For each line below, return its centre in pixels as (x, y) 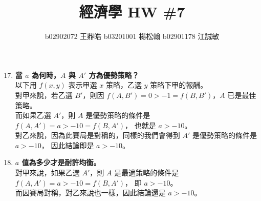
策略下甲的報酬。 (179, 85)
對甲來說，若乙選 (44, 95)
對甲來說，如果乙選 (47, 173)
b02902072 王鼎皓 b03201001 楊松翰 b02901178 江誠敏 (132, 36)
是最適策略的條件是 (147, 173)
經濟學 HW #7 (132, 12)
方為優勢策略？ (114, 75)
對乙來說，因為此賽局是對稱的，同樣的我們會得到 (97, 135)
